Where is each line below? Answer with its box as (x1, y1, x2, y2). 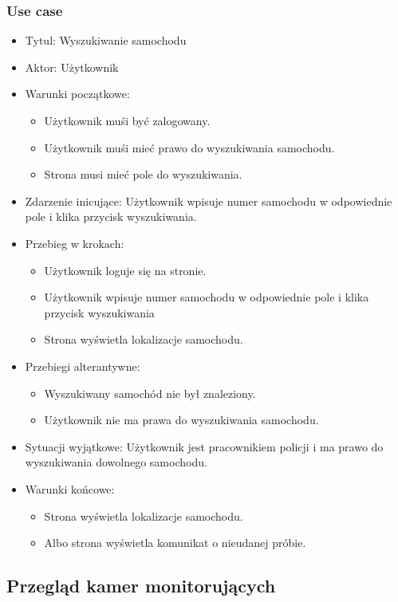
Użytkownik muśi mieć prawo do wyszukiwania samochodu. (44, 139, 335, 155)
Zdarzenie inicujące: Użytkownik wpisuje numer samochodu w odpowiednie (25, 192, 392, 209)
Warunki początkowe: (25, 85, 130, 102)
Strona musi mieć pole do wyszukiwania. (44, 166, 242, 183)
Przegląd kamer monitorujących (6, 573, 276, 598)
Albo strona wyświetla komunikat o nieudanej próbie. (44, 534, 306, 551)
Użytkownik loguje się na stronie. (44, 262, 207, 278)
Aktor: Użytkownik (25, 58, 119, 75)
